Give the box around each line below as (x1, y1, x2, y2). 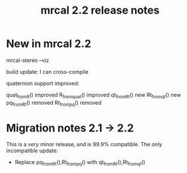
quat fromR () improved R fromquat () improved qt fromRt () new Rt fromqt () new (6, 91, 182, 100)
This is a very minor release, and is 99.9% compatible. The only (6, 141, 163, 148)
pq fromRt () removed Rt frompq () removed (6, 99, 102, 108)
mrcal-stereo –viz (6, 56, 49, 64)
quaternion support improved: (6, 80, 80, 87)
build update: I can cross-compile (6, 68, 89, 75)
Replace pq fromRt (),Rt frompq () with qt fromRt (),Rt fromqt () (14, 159, 146, 167)
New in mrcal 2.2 (6, 37, 91, 51)
